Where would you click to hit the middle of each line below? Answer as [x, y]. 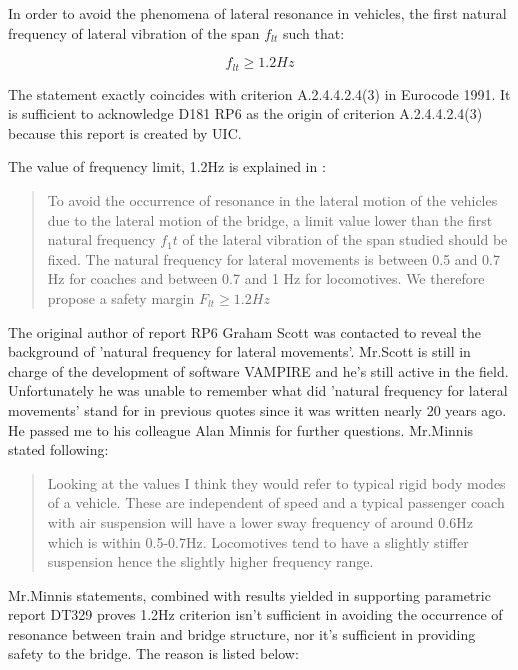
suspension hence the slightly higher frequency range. [210, 561]
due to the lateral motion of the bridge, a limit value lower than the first [270, 219]
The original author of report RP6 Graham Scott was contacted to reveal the [244, 331]
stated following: [58, 449]
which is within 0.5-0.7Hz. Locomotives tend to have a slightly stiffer [258, 541]
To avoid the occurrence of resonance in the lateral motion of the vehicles [272, 200]
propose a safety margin [121, 297]
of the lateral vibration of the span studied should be [345, 239]
